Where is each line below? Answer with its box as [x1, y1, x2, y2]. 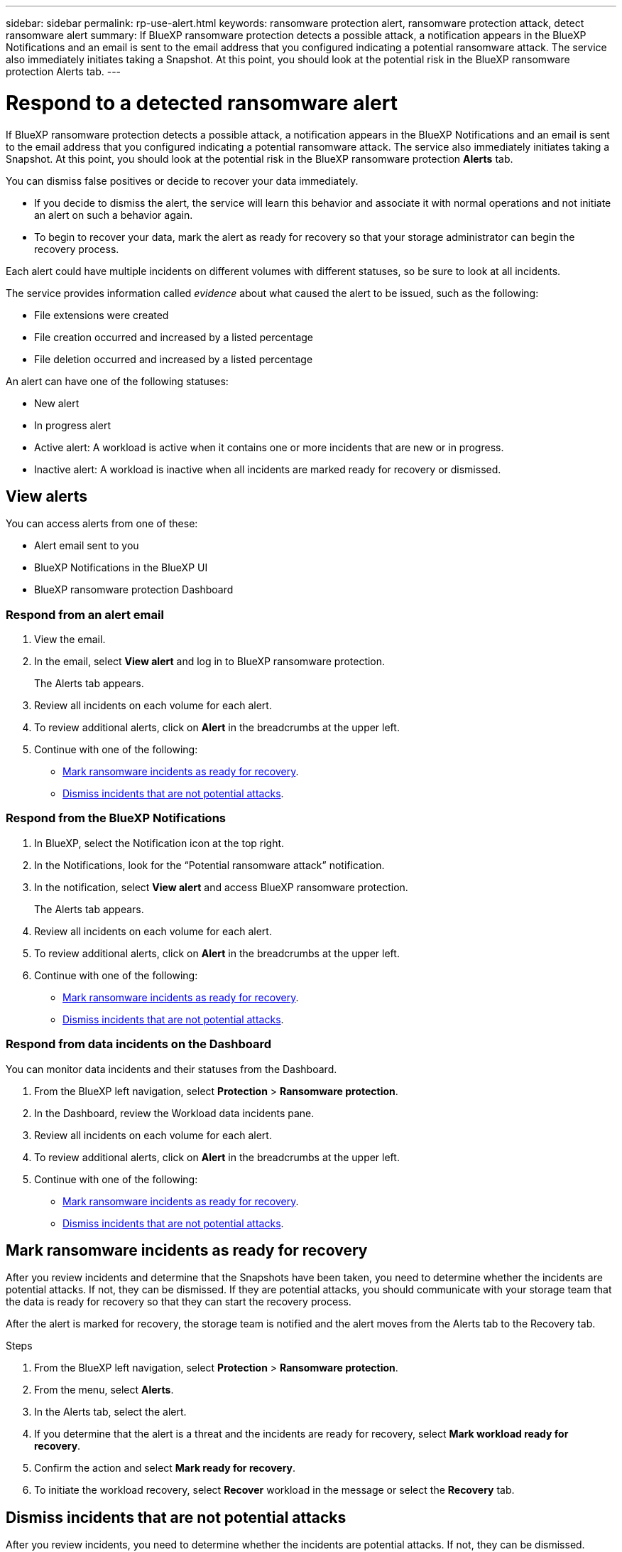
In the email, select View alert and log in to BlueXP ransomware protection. [34, 655, 386, 668]
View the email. [34, 633, 106, 646]
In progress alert [34, 419, 111, 431]
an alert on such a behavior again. [34, 208, 193, 221]
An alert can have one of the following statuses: [6, 374, 229, 387]
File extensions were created [34, 308, 169, 321]
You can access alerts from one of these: [6, 517, 198, 530]
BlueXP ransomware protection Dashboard [34, 583, 234, 596]
